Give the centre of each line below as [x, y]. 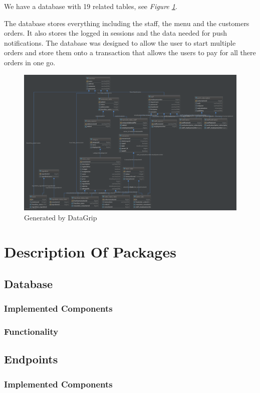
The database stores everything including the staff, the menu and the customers [127, 23]
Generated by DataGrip [61, 217]
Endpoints [31, 359]
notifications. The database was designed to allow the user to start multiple [120, 42]
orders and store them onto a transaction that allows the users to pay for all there [130, 52]
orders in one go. [30, 62]
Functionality [31, 332]
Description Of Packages [90, 252]
